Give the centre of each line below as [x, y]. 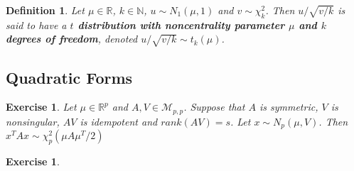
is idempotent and [119, 121]
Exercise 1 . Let [41, 107]
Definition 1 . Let [45, 10]
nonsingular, [33, 121]
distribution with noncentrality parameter [181, 24]
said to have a [36, 24]
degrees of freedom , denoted [72, 39]
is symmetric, [289, 107]
